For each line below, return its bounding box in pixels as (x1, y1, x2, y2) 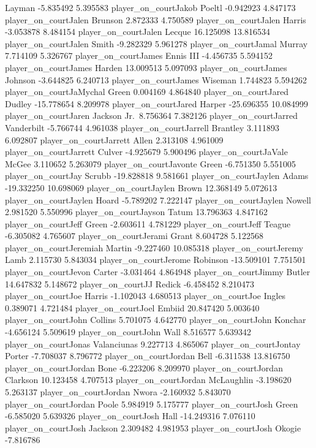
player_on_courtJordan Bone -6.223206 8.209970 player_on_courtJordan (5, 361, 283, 374)
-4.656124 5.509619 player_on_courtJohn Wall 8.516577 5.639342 (5, 325, 252, 338)
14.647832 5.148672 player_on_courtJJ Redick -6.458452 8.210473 (5, 277, 255, 290)
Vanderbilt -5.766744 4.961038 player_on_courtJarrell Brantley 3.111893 (5, 121, 279, 134)
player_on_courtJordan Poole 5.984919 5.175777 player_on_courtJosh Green (5, 397, 298, 410)
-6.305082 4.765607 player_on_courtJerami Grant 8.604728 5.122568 (5, 229, 264, 242)
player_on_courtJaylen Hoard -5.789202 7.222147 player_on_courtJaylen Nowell (5, 193, 311, 206)
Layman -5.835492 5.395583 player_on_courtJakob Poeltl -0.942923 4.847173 (5, 1, 296, 13)
